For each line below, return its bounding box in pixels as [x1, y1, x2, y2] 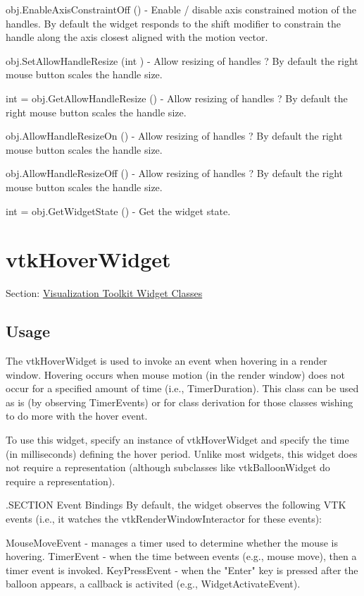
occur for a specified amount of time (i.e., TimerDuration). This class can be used [6, 381, 359, 396]
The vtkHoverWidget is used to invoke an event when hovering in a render [6, 353, 327, 368]
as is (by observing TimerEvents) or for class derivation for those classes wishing [6, 394, 353, 409]
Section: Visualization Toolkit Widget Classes [6, 286, 203, 300]
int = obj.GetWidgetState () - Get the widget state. [6, 203, 231, 218]
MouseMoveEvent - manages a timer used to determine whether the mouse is [6, 535, 338, 549]
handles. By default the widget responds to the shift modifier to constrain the [6, 16, 341, 30]
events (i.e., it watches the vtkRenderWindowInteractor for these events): [6, 511, 322, 525]
